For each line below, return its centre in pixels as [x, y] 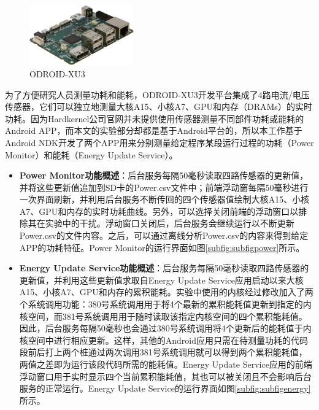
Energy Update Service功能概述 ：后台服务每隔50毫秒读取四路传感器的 [164, 268]
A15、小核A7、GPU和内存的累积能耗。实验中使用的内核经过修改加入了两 [166, 292]
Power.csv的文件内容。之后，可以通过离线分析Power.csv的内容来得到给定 [164, 235]
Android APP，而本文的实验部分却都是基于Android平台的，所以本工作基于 [154, 130]
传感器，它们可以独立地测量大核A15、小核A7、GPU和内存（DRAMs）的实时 [159, 106]
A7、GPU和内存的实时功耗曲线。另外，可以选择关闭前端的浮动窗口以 [159, 211]
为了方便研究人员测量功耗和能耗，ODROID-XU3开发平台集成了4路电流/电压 [157, 94]
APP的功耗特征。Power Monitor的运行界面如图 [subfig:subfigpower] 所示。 [162, 247]
